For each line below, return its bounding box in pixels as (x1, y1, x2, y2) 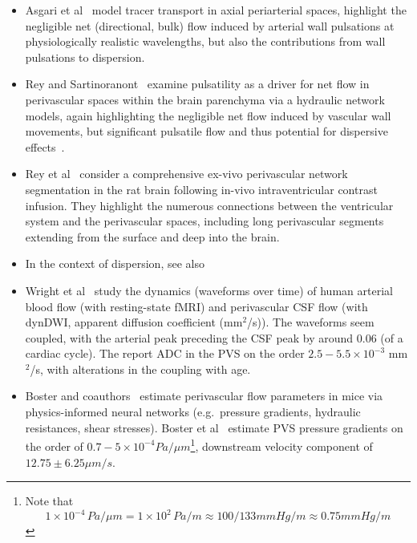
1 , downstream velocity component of (190, 436, 373, 454)
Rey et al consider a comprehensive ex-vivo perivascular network (25, 165, 348, 182)
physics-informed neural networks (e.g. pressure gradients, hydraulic (25, 403, 361, 420)
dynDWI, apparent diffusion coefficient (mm (25, 314, 243, 330)
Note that (25, 492, 74, 509)
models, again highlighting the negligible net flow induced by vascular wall (25, 107, 391, 124)
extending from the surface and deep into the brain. (25, 228, 280, 245)
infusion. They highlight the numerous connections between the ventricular (25, 197, 394, 213)
